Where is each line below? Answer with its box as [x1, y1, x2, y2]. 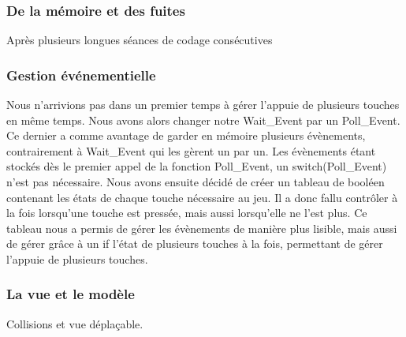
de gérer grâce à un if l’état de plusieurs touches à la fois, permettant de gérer [6, 235, 383, 252]
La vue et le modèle [6, 284, 135, 304]
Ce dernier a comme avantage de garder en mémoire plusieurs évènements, [6, 127, 366, 144]
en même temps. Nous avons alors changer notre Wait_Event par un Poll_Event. [6, 111, 400, 128]
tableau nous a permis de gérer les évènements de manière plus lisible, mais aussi [6, 219, 397, 236]
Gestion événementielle [6, 65, 156, 84]
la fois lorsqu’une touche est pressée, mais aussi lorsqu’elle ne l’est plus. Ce [6, 204, 367, 221]
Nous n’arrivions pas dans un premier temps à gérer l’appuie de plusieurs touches [6, 96, 400, 113]
